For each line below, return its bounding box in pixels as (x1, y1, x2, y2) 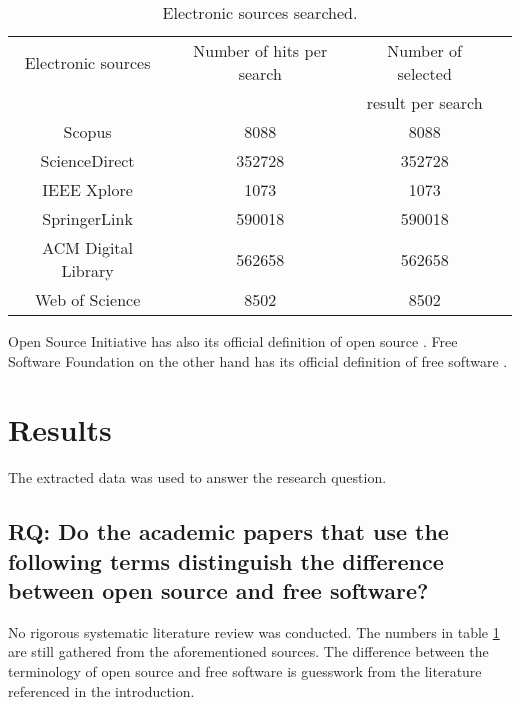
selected (397, 62, 452, 85)
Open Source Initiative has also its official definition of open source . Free (8, 331, 458, 351)
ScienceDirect (40, 149, 135, 172)
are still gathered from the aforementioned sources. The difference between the (8, 641, 489, 662)
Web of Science (34, 288, 141, 311)
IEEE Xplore (42, 178, 133, 201)
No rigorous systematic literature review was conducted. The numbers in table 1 (8, 621, 500, 642)
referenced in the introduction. (8, 680, 195, 701)
